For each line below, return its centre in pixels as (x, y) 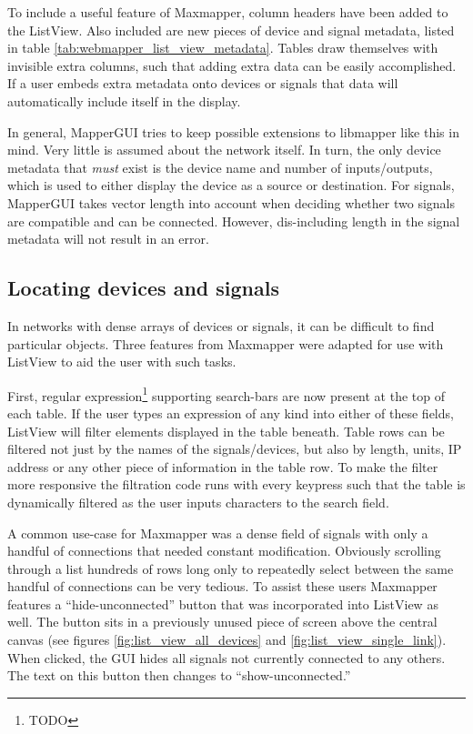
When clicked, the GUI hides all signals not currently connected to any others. (226, 657)
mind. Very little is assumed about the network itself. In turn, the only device (224, 150)
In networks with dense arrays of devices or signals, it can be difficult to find (221, 325)
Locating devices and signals (143, 288)
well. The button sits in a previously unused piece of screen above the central (222, 622)
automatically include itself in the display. (124, 101)
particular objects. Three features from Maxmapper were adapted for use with (226, 343)
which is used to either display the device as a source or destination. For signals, (231, 185)
